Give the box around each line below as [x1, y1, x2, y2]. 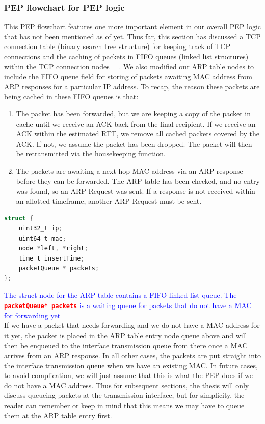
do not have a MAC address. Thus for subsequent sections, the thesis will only [4, 380, 249, 390]
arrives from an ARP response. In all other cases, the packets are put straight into [4, 350, 261, 361]
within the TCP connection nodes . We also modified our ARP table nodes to [4, 61, 254, 72]
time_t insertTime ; [18, 254, 85, 262]
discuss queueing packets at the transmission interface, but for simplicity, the [4, 390, 245, 401]
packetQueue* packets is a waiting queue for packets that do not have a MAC [4, 300, 252, 311]
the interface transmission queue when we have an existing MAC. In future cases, [4, 360, 258, 370]
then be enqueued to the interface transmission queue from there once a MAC [4, 340, 248, 350]
